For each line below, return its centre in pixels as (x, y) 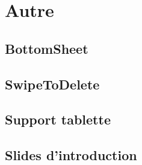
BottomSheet (47, 48)
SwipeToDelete (52, 84)
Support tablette (58, 119)
